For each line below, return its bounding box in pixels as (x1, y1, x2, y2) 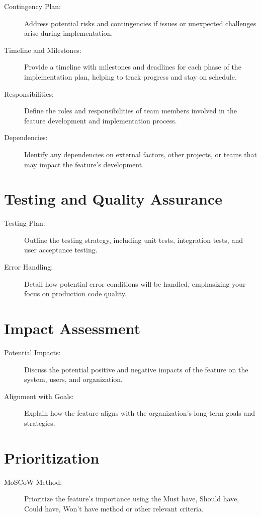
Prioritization (4, 447, 100, 468)
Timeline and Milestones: (4, 44, 81, 55)
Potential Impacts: (4, 347, 61, 357)
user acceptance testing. (24, 244, 98, 255)
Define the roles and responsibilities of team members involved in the (24, 105, 237, 116)
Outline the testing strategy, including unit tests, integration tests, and (24, 234, 243, 245)
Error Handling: (4, 262, 53, 272)
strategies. (24, 417, 55, 428)
